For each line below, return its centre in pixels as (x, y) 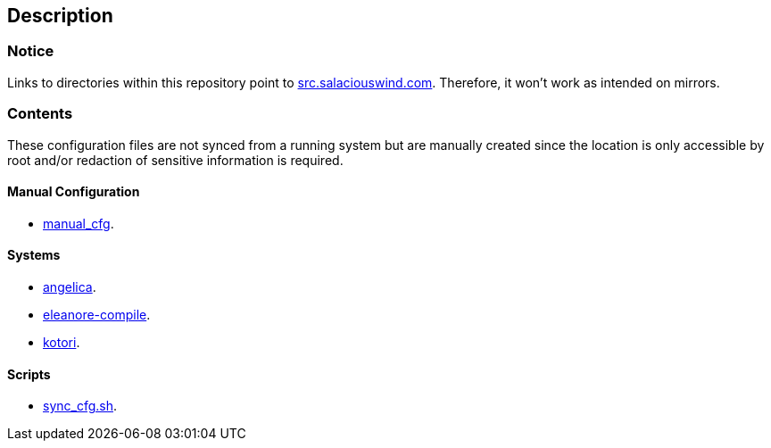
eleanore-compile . (97, 314)
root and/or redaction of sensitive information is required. (175, 160)
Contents (40, 114)
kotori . (62, 342)
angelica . (70, 286)
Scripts (29, 374)
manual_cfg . (79, 223)
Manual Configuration (74, 192)
